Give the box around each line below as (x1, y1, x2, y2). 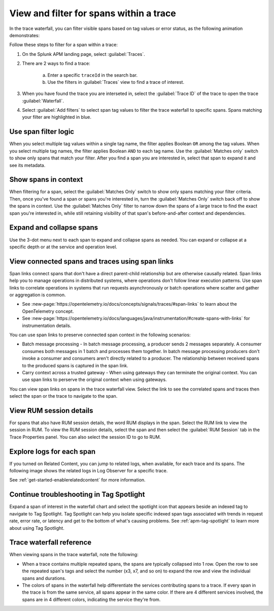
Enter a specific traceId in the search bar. (47, 72, 138, 78)
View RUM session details (9, 406, 93, 415)
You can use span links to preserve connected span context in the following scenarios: (9, 332, 191, 338)
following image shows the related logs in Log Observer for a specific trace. (9, 468, 168, 474)
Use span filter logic (9, 127, 75, 136)
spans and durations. (22, 575, 66, 581)
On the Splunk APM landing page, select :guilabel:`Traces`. (22, 51, 146, 57)
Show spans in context (9, 175, 83, 184)
